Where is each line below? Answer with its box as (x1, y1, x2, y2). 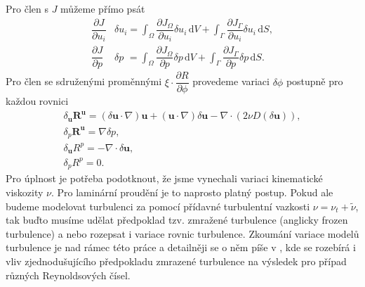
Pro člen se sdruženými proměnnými (6, 74, 162, 89)
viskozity (6, 184, 44, 199)
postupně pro (286, 74, 343, 89)
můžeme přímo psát (60, 1, 145, 15)
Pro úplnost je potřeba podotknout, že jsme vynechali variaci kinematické (6, 171, 323, 186)
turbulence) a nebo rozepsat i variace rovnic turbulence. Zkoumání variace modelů (6, 226, 359, 241)
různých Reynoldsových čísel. (6, 267, 131, 282)
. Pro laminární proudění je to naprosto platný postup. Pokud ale (51, 184, 333, 199)
